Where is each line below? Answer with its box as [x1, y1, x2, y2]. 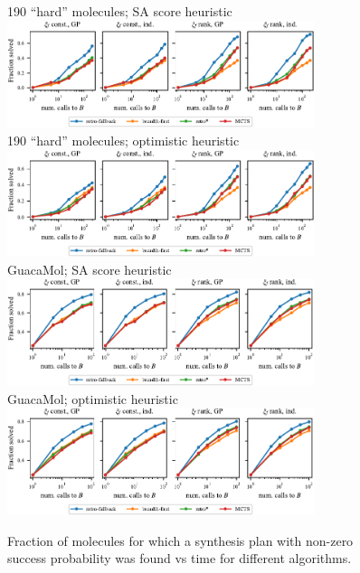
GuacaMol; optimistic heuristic [7, 389, 178, 408]
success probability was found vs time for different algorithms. [7, 549, 352, 568]
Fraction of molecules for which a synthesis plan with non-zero [7, 531, 354, 550]
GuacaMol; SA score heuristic [7, 259, 172, 278]
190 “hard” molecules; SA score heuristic [7, 2, 232, 20]
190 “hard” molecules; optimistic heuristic [7, 130, 240, 149]
